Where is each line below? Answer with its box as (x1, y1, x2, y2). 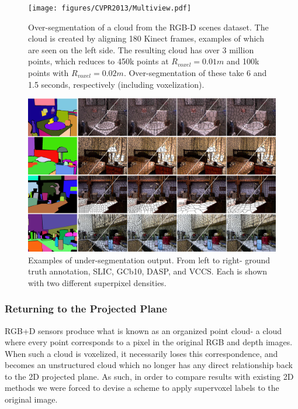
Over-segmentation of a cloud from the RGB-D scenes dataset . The (28, 20, 269, 33)
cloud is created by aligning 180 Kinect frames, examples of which (28, 32, 264, 44)
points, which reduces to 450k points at (28, 55, 169, 67)
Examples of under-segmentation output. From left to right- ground (28, 253, 271, 266)
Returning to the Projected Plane (5, 301, 167, 316)
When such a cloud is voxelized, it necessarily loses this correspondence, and (5, 347, 278, 359)
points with (28, 67, 69, 79)
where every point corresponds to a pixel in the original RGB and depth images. (5, 336, 293, 348)
